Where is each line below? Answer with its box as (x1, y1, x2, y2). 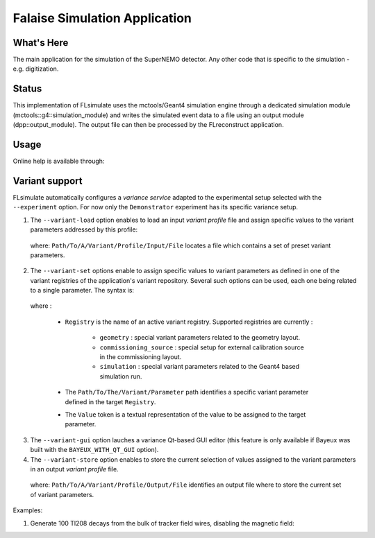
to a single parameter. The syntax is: (30, 286, 135, 295)
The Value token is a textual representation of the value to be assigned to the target (65, 410, 306, 419)
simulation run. (99, 372, 142, 381)
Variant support (12, 175, 83, 186)
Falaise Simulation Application (12, 10, 192, 26)
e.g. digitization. (12, 64, 59, 73)
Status (12, 83, 42, 95)
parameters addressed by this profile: (30, 225, 138, 234)
